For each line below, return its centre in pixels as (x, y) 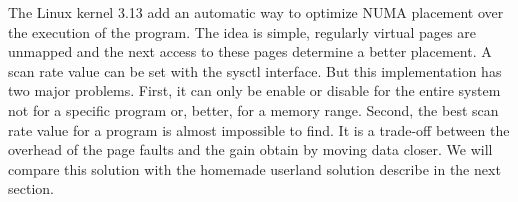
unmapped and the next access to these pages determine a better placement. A (250, 51)
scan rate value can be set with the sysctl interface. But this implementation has (255, 70)
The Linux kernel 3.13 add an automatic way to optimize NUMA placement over (256, 12)
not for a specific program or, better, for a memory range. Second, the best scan (253, 109)
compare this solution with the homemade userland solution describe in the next (254, 168)
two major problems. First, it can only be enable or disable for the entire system (254, 90)
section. (31, 188)
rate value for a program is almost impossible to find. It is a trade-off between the (259, 129)
